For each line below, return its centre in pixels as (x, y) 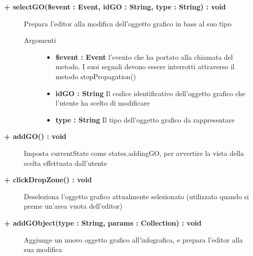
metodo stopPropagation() (96, 76)
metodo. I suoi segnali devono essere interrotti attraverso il (145, 66)
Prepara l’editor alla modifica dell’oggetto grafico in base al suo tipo (128, 23)
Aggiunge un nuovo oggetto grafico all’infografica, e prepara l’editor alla (133, 239)
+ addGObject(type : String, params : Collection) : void (103, 222)
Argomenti (40, 40)
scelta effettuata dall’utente (66, 163)
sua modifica (43, 249)
